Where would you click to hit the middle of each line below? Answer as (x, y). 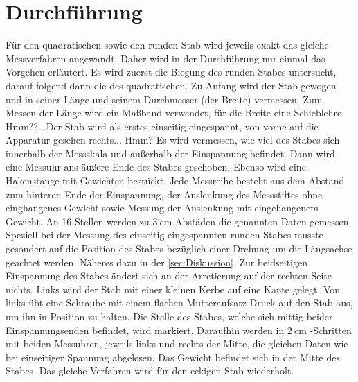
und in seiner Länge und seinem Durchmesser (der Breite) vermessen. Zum (164, 99)
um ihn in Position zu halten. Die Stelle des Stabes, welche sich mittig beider (169, 316)
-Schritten (331, 330)
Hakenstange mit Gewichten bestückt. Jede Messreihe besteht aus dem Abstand (175, 181)
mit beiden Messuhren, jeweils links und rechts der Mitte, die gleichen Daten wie (177, 344)
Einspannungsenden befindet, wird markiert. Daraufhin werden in (145, 330)
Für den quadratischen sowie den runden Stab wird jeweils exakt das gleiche (167, 45)
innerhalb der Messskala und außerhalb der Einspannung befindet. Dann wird (170, 153)
